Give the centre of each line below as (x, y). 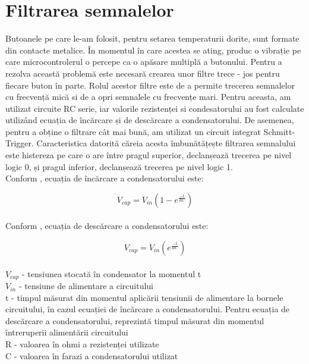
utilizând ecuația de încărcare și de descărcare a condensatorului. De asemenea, (150, 120)
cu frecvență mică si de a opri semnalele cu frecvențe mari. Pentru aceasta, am (148, 97)
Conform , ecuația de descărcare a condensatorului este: (107, 226)
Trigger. (20, 143)
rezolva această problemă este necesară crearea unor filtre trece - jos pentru (143, 73)
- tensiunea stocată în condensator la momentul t (111, 273)
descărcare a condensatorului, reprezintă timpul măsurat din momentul (135, 320)
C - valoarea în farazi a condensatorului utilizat (92, 355)
